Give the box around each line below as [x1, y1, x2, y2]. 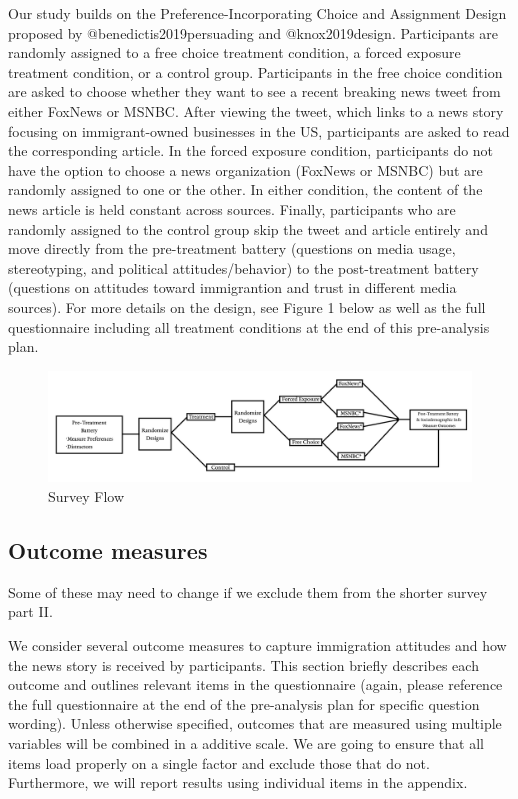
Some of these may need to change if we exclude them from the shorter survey [8, 581, 488, 602]
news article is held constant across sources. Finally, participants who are [8, 198, 456, 219]
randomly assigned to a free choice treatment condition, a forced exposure [8, 42, 461, 63]
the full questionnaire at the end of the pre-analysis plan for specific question [8, 693, 480, 714]
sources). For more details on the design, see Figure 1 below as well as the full [8, 296, 486, 317]
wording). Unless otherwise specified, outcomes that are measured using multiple [8, 713, 502, 734]
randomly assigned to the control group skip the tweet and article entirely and [8, 218, 488, 239]
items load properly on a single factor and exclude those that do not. [8, 752, 430, 773]
